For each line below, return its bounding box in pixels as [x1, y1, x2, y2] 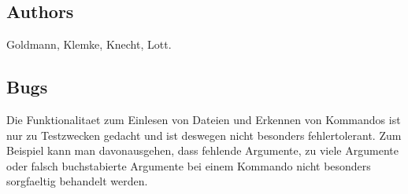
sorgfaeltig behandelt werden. [6, 173, 148, 189]
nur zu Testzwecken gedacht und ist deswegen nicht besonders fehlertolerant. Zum [6, 126, 402, 143]
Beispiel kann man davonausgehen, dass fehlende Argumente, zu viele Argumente [6, 142, 399, 159]
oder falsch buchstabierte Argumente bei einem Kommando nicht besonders [6, 157, 371, 174]
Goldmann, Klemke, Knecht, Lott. [6, 36, 172, 53]
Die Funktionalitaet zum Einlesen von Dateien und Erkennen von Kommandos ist [6, 112, 401, 127]
